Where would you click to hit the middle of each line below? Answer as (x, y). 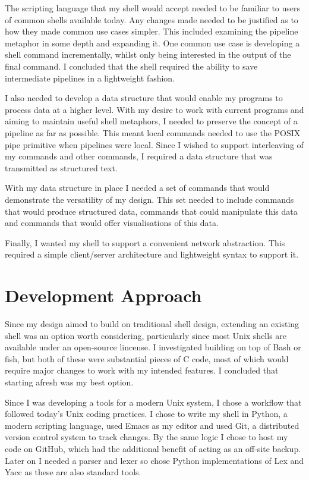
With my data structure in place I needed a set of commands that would (137, 188)
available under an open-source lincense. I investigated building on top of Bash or (153, 347)
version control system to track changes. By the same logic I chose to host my (146, 437)
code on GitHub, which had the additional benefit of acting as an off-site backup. (153, 448)
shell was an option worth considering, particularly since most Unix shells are (146, 335)
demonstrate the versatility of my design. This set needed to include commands (149, 199)
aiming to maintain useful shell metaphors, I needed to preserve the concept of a (151, 121)
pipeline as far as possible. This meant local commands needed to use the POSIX (153, 132)
